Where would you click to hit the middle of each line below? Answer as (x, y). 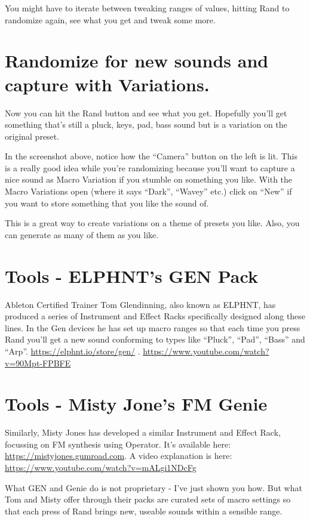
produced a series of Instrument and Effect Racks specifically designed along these (155, 316)
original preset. (32, 136)
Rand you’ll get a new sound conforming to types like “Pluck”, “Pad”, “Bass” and (155, 339)
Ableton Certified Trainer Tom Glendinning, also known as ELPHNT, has (140, 304)
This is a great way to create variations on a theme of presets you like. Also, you (152, 223)
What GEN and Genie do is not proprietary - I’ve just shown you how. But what (154, 487)
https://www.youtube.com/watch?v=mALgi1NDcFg (101, 468)
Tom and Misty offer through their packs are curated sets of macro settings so (148, 499)
